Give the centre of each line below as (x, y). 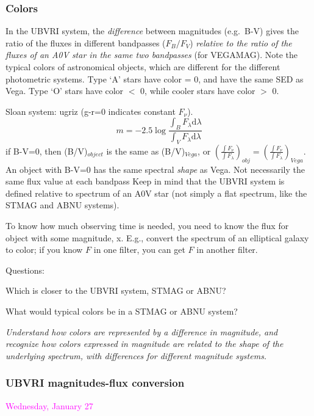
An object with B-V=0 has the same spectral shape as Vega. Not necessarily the (155, 169)
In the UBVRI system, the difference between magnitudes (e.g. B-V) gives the (152, 31)
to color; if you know (44, 250)
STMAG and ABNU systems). (62, 205)
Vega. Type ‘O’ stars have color (65, 91)
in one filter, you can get (139, 250)
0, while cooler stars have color (198, 91)
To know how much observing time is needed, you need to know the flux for (147, 226)
